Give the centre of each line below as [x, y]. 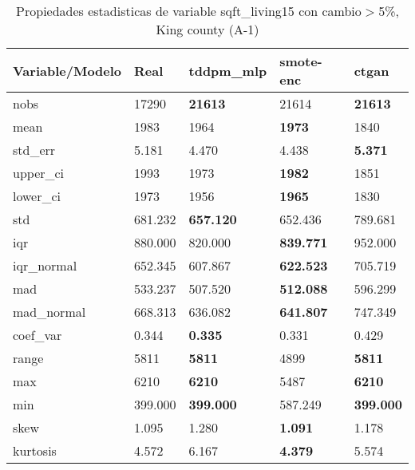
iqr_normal [45, 265]
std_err [34, 150]
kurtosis [35, 450]
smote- [301, 61]
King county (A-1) [207, 29]
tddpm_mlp [228, 70]
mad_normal [49, 312]
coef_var [38, 335]
